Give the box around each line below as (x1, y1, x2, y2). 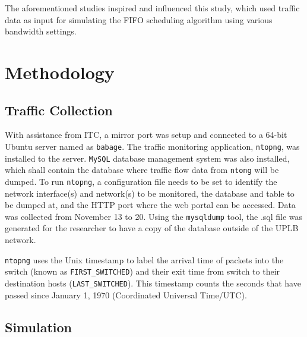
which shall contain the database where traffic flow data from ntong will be (5, 163, 279, 176)
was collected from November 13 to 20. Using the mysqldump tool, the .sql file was (5, 210, 303, 222)
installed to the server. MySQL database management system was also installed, (5, 152, 290, 164)
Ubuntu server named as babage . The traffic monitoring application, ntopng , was (5, 140, 300, 152)
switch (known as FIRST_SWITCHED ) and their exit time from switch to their (5, 265, 280, 278)
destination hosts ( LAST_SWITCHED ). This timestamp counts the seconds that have (5, 276, 301, 289)
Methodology (5, 59, 115, 84)
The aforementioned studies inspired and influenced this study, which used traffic (5, 2, 300, 14)
